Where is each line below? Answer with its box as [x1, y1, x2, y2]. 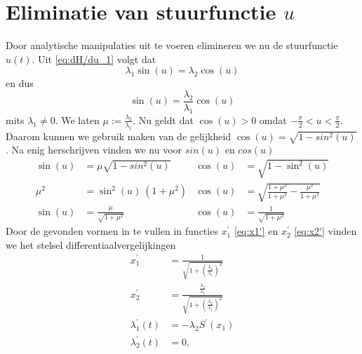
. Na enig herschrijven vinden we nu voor [6, 142, 182, 157]
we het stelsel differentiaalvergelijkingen [6, 237, 176, 252]
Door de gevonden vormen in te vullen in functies [6, 224, 218, 238]
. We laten [55, 112, 100, 127]
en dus [6, 76, 34, 90]
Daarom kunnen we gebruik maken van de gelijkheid [6, 128, 232, 143]
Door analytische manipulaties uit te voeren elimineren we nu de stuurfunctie [6, 38, 338, 53]
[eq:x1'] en [234, 224, 279, 238]
